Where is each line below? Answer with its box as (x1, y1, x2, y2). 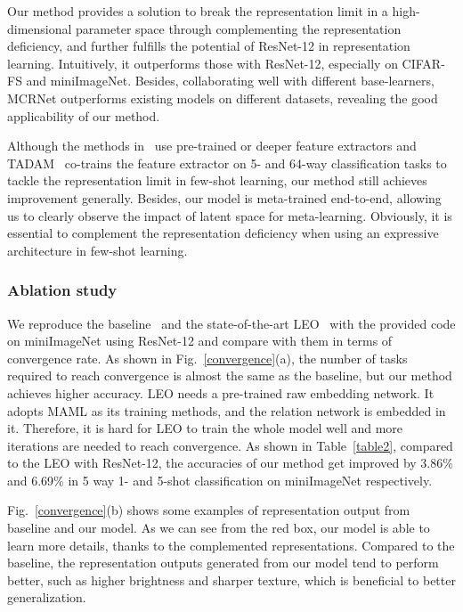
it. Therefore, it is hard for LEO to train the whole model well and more (7, 419, 403, 437)
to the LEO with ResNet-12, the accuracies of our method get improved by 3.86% (7, 453, 453, 472)
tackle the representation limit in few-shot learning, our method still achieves (7, 171, 427, 190)
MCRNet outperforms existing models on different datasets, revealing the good (7, 88, 438, 107)
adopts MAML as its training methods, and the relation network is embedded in (7, 401, 446, 420)
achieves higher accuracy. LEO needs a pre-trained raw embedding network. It (7, 383, 435, 402)
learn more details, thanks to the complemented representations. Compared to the (7, 535, 455, 554)
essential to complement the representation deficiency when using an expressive (7, 224, 439, 242)
